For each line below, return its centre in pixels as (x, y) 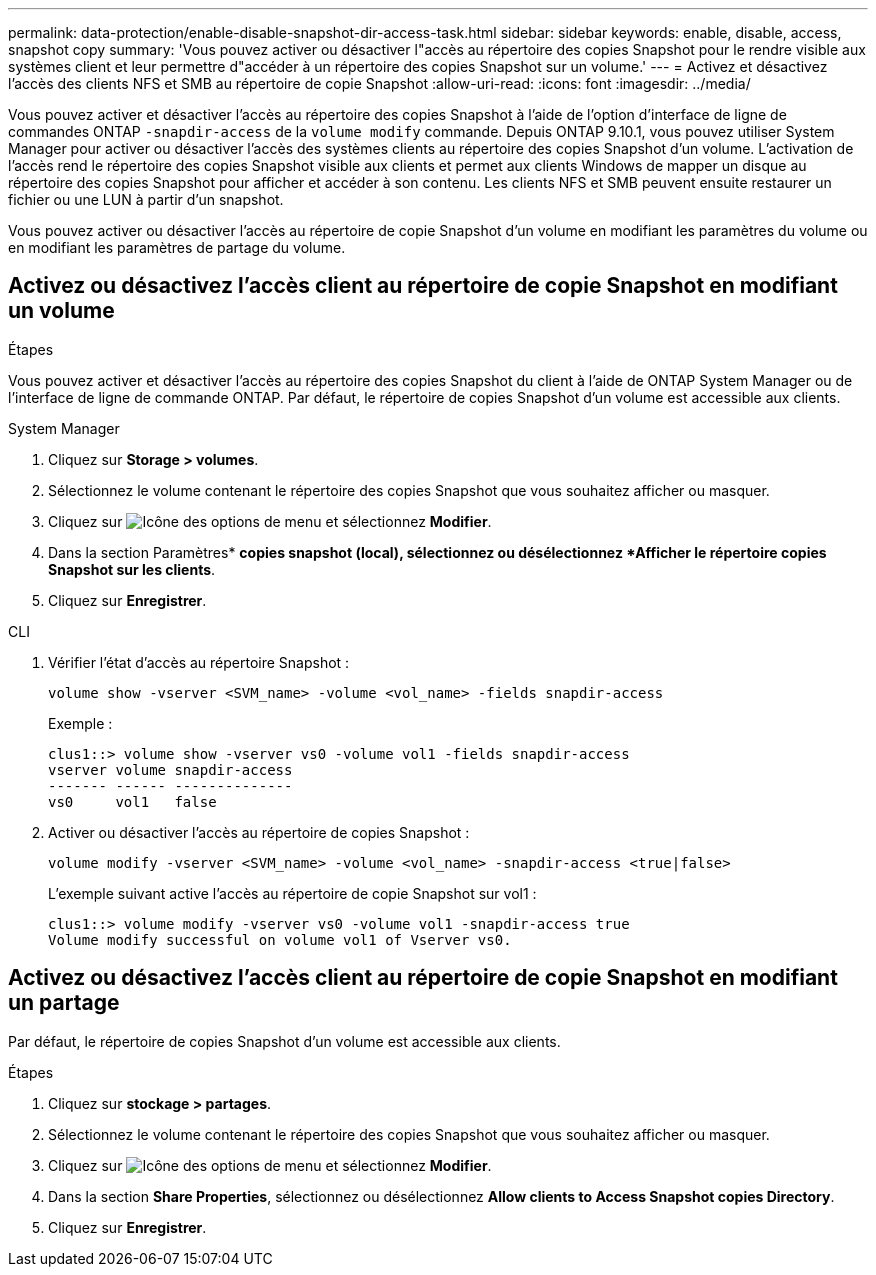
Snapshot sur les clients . (132, 569)
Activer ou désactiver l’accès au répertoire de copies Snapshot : (259, 832)
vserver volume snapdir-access (170, 769)
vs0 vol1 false (132, 801)
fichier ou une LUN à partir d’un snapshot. (146, 199)
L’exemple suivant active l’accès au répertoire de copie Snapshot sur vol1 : (292, 893)
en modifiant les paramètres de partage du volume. (177, 247)
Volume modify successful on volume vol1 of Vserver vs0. (280, 939)
